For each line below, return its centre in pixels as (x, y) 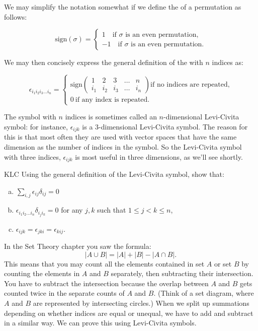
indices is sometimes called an (111, 117)
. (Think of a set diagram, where (204, 293)
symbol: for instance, (36, 126)
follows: (16, 16)
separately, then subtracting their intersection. (182, 273)
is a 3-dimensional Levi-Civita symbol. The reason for (165, 126)
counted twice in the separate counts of (64, 293)
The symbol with (30, 117)
